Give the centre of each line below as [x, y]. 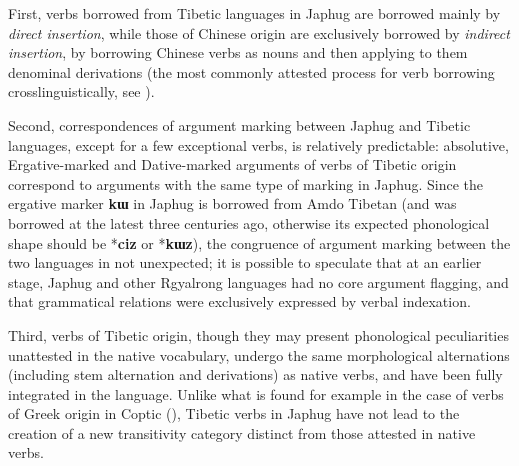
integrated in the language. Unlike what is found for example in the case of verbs [256, 393]
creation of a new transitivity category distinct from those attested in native [242, 432]
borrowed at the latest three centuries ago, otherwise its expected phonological [249, 222]
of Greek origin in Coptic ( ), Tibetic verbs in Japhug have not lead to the [234, 413]
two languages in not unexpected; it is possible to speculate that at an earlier [245, 262]
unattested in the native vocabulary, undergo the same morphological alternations [259, 354]
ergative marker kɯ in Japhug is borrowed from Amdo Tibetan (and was [232, 203]
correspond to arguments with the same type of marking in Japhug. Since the [246, 183]
